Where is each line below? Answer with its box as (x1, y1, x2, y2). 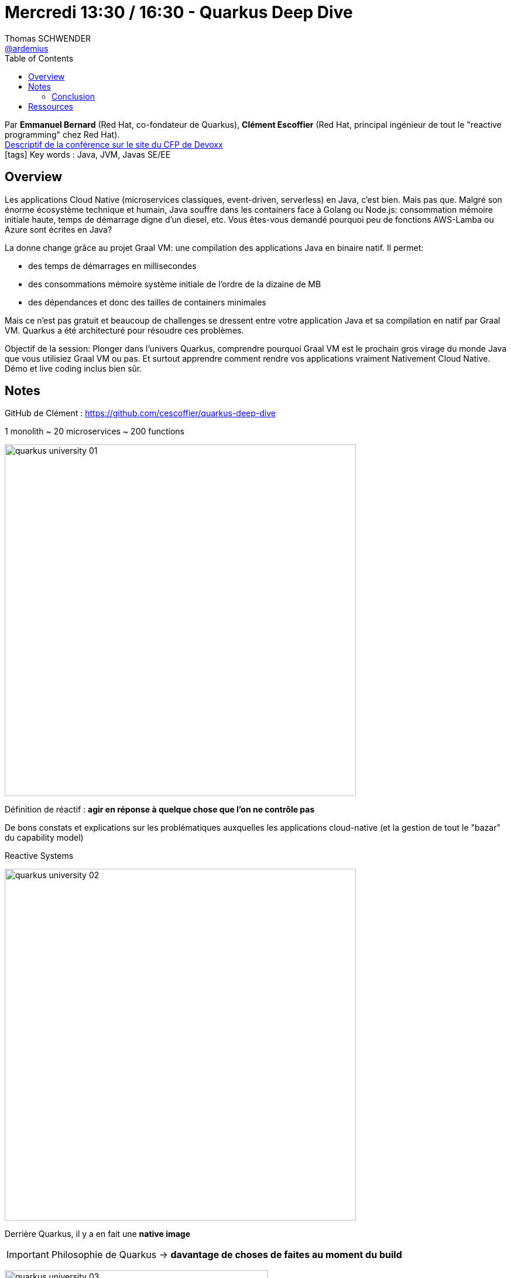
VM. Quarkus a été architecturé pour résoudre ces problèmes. (5, 325, 244, 335)
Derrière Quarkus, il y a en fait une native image (5, 1229, 191, 1239)
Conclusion (52, 91, 95, 101)
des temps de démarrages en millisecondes (28, 260, 197, 271)
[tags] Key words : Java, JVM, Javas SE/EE (5, 149, 171, 159)
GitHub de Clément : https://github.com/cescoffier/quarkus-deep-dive (5, 408, 276, 419)
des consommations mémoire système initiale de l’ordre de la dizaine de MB (28, 278, 321, 289)
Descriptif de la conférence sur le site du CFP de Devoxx (5, 139, 223, 149)
